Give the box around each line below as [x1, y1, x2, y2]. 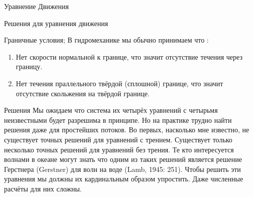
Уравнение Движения [4, 1, 69, 11]
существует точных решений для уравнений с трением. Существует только [4, 134, 232, 144]
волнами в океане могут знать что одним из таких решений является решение [4, 154, 242, 164]
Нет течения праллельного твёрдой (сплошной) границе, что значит [16, 78, 223, 88]
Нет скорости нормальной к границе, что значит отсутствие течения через [16, 51, 242, 62]
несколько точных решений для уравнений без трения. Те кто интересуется [4, 144, 234, 154]
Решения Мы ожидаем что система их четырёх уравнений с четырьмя [4, 105, 218, 115]
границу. [16, 61, 43, 72]
